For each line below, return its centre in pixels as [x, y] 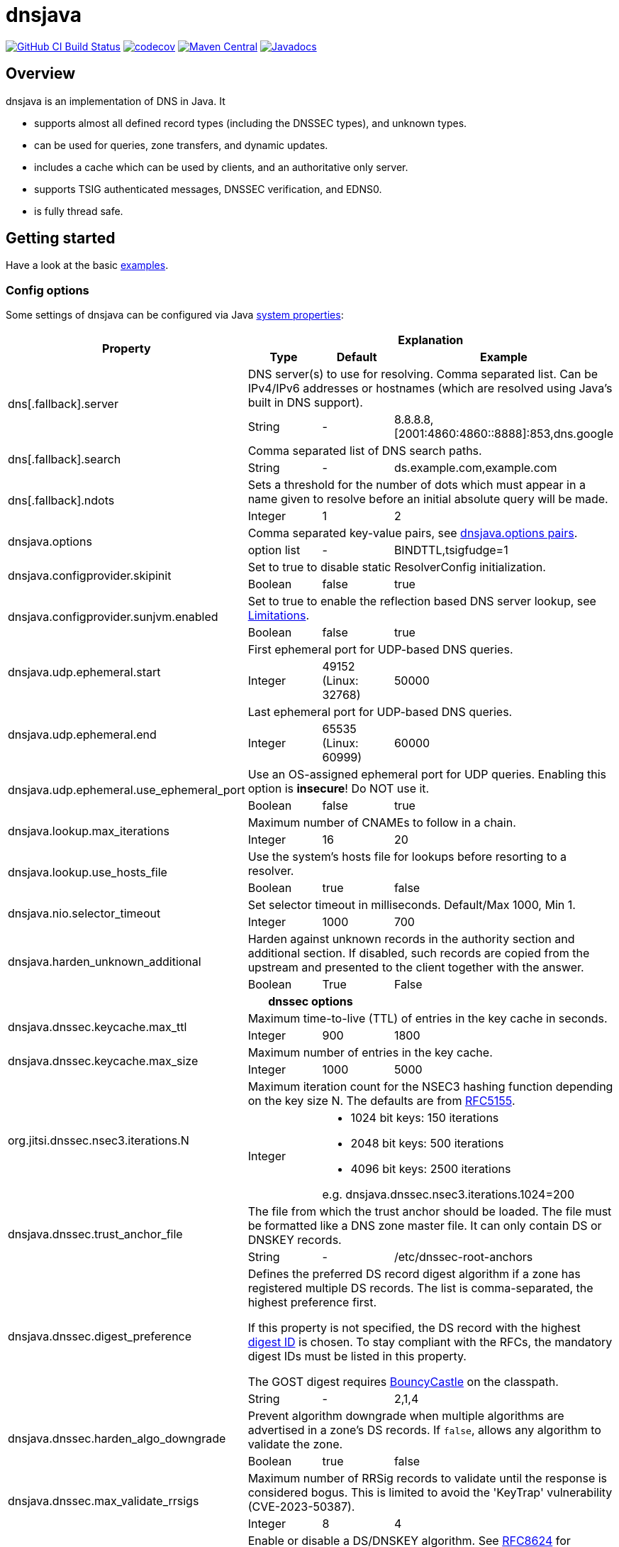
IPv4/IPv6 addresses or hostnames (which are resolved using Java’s [430, 389]
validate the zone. [295, 1444]
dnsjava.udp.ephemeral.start [84, 672]
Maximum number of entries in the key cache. [370, 1053]
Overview [41, 74]
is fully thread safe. [79, 211]
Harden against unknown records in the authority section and [411, 939]
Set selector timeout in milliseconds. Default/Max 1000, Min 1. [412, 905]
